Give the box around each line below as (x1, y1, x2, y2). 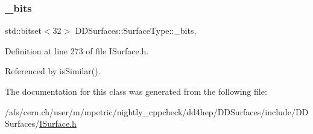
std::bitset (5, 24, 42, 37)
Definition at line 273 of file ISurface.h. (5, 44, 149, 57)
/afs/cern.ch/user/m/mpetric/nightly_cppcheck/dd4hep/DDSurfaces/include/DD (5, 105, 309, 118)
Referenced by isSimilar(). (5, 65, 101, 77)
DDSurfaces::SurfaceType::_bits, (75, 24, 197, 37)
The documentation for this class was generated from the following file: (5, 85, 267, 97)
